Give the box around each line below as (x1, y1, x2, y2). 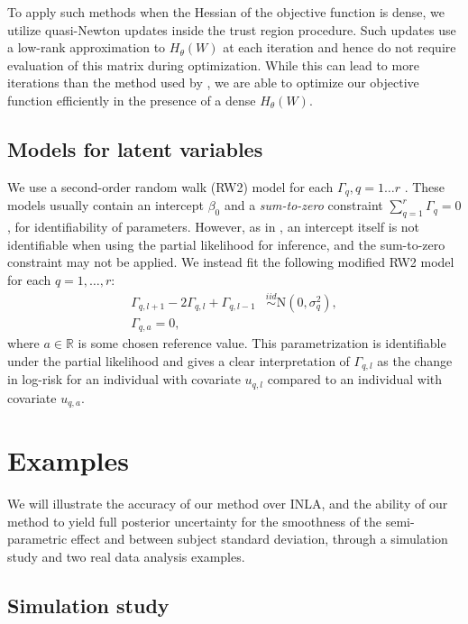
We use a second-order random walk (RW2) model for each (7, 177, 334, 196)
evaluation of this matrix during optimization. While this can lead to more (7, 55, 419, 74)
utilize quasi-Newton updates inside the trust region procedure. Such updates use (7, 20, 456, 39)
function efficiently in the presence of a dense (7, 90, 256, 109)
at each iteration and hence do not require (223, 38, 456, 57)
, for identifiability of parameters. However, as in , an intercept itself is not (7, 217, 420, 236)
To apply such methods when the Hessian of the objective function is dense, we (7, 3, 445, 21)
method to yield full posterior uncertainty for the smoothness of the (7, 511, 382, 530)
